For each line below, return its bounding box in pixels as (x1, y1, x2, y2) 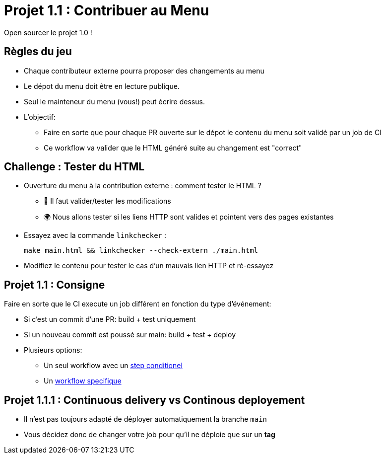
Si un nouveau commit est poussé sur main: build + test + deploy (24, 330, 236, 339)
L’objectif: (24, 112, 56, 121)
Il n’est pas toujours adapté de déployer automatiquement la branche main (24, 415, 267, 424)
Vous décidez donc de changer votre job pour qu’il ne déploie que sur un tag (24, 430, 275, 439)
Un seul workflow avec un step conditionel (44, 361, 183, 370)
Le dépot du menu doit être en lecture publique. (24, 81, 180, 90)
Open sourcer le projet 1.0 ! (4, 28, 92, 37)
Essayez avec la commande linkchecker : (24, 231, 167, 240)
